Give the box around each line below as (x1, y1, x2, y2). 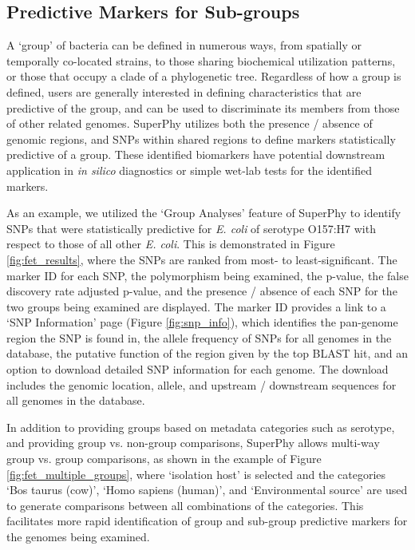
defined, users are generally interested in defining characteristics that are (6, 83, 362, 100)
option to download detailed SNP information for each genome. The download (6, 361, 389, 378)
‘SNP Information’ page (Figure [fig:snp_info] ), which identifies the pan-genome (6, 314, 398, 330)
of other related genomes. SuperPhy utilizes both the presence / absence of (6, 115, 373, 132)
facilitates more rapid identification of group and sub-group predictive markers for (6, 512, 408, 529)
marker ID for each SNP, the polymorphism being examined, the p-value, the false (6, 267, 409, 283)
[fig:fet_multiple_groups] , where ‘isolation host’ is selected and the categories (6, 465, 386, 482)
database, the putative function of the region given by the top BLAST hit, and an (6, 345, 408, 362)
